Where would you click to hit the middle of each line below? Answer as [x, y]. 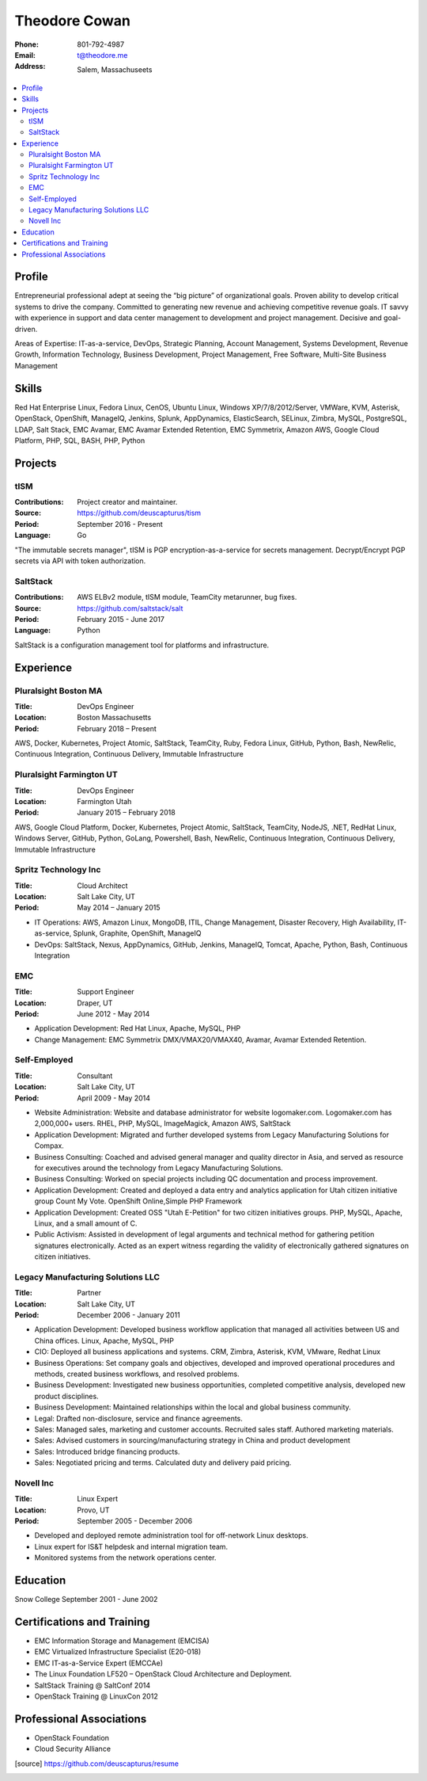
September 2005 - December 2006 [135, 1521]
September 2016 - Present [120, 524]
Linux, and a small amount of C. [86, 1223]
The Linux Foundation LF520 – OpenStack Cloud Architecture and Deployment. [163, 1674]
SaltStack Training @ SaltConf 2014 [92, 1685]
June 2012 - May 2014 [113, 1013]
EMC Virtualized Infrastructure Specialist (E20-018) [118, 1652]
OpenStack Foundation [72, 1737]
